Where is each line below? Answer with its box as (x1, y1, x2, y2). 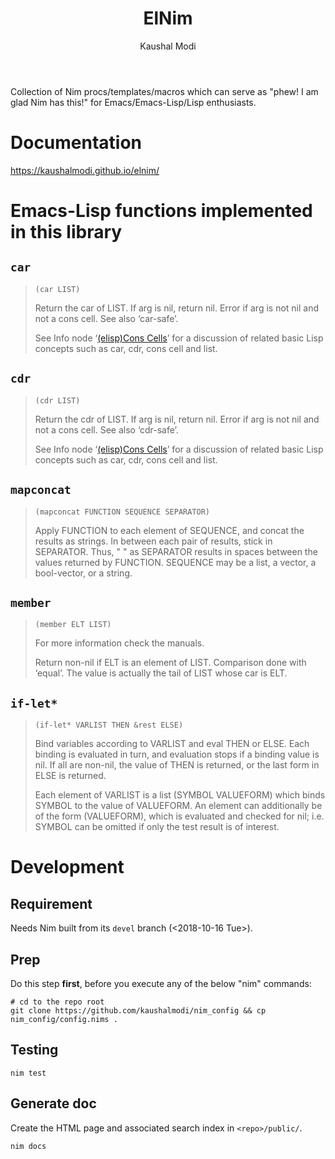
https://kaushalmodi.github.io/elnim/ (10, 164, 160, 176)
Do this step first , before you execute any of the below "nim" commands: (10, 977, 312, 989)
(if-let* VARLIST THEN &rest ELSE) (34, 720, 184, 731)
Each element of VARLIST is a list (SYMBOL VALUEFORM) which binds (34, 789, 326, 801)
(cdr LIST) (34, 395, 81, 406)
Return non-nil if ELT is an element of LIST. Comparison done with (34, 657, 307, 669)
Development (10, 856, 125, 879)
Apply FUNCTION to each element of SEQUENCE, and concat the (34, 524, 305, 536)
